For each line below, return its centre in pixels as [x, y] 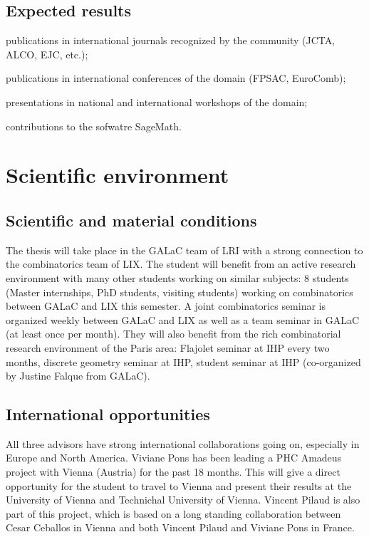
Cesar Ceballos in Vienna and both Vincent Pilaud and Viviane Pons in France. [180, 527]
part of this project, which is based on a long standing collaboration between [173, 513]
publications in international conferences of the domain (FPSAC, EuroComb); [176, 78]
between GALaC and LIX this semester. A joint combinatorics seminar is [166, 306]
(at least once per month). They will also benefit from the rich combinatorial [173, 334]
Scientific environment [118, 175]
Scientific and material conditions [131, 220]
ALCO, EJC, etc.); [47, 54]
